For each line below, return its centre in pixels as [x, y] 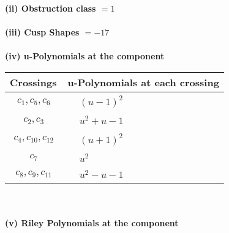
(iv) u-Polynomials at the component [85, 56]
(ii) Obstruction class [51, 8]
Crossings [33, 82]
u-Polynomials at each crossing [143, 82]
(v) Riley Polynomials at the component [92, 222]
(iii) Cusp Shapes [42, 32]
